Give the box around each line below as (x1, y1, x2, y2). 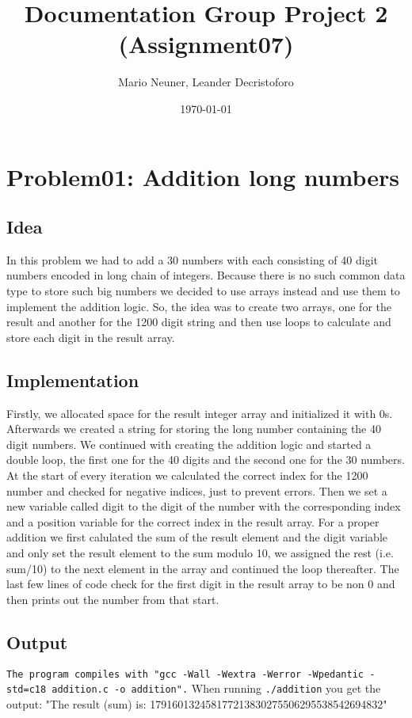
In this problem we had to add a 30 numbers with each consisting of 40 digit (6, 251, 378, 268)
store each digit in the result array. (6, 329, 175, 345)
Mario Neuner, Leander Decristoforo (118, 74, 294, 90)
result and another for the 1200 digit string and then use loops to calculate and (6, 313, 391, 330)
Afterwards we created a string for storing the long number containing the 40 (6, 420, 382, 437)
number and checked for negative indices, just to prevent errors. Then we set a (6, 482, 387, 499)
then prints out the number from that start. (6, 591, 219, 607)
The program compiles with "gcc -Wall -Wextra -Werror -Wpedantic (6, 668, 364, 680)
